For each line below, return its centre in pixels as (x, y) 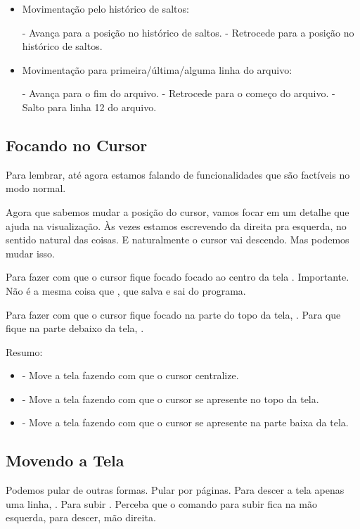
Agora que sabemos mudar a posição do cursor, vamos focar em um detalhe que (178, 211)
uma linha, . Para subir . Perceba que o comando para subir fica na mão (161, 503)
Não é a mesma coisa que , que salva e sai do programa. (126, 290)
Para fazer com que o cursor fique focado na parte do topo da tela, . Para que (173, 314)
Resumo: (24, 351)
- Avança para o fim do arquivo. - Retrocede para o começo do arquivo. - (179, 93)
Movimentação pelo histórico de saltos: (105, 8)
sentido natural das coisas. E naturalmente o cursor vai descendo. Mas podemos (178, 240)
